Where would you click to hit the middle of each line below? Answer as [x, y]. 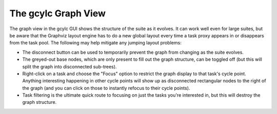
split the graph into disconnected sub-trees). [70, 66]
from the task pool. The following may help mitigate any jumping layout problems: [95, 43]
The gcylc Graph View [58, 13]
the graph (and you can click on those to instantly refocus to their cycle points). [106, 88]
